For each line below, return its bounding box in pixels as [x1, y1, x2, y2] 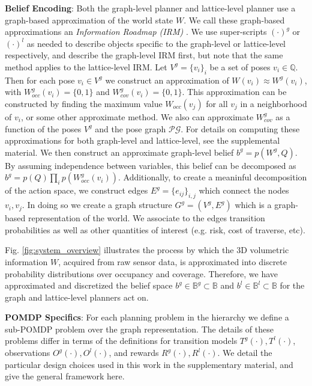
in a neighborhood [240, 97, 307, 109]
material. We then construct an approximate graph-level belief [5, 146, 234, 158]
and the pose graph [95, 122, 166, 135]
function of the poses [5, 122, 82, 135]
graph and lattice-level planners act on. [5, 290, 149, 303]
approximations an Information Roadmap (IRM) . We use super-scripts [5, 25, 267, 38]
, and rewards [109, 346, 159, 359]
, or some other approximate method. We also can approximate [20, 110, 254, 123]
